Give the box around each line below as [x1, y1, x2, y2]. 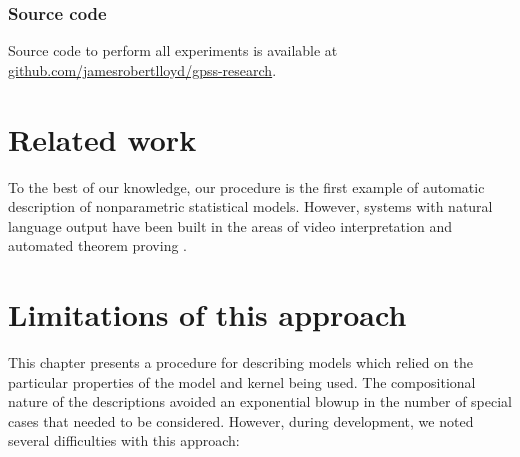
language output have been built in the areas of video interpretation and [8, 215, 452, 236]
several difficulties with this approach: [8, 430, 240, 451]
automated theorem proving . [8, 235, 187, 256]
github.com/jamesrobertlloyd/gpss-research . [8, 59, 277, 80]
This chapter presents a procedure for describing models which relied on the [8, 352, 473, 373]
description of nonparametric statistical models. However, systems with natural [8, 196, 493, 217]
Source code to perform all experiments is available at [8, 40, 338, 61]
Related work [8, 118, 197, 159]
